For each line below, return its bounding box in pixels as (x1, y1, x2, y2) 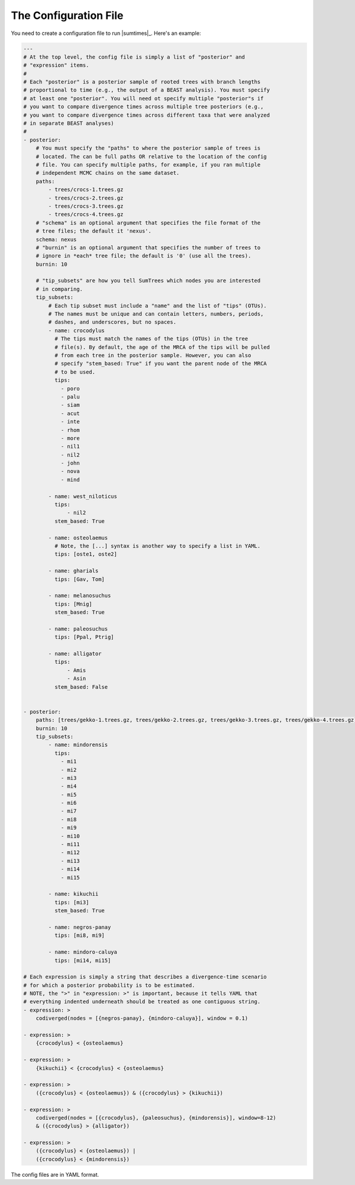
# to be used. (54, 368, 96, 375)
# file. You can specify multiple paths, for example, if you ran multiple (35, 162, 261, 168)
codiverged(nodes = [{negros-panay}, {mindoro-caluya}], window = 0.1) (35, 1015, 248, 1022)
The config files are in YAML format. (11, 1171, 99, 1178)
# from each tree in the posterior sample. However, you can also (54, 352, 251, 358)
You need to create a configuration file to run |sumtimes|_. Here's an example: (11, 30, 201, 37)
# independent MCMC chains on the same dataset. (35, 169, 180, 176)
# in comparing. (35, 285, 83, 293)
